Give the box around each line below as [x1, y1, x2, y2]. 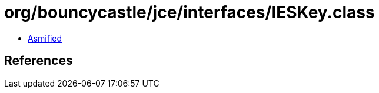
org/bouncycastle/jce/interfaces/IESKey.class [4, 2, 375, 22]
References [4, 53, 73, 68]
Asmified [28, 33, 62, 43]
